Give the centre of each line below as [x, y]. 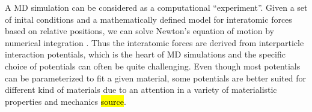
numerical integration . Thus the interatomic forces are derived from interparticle [154, 42]
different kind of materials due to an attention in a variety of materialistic [141, 90]
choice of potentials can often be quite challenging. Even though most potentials [153, 66]
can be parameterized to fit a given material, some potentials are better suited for [155, 78]
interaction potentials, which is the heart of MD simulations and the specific [145, 54]
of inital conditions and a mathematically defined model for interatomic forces [148, 19]
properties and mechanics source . [66, 101]
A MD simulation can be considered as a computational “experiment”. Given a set [156, 7]
